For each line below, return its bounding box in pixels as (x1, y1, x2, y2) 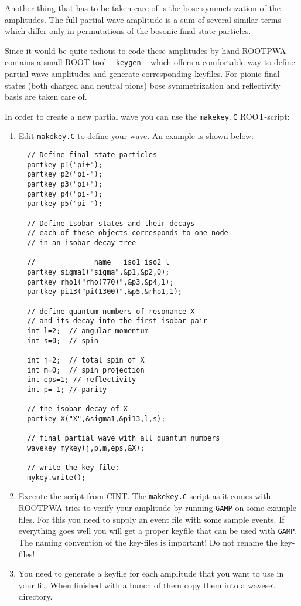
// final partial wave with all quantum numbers (27, 434, 220, 443)
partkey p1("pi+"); (27, 160, 102, 169)
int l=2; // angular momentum (27, 326, 149, 335)
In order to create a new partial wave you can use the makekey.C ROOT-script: (5, 110, 290, 122)
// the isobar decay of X (27, 405, 128, 414)
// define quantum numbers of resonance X (27, 307, 195, 316)
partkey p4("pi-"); (27, 189, 102, 198)
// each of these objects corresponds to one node (27, 229, 228, 238)
